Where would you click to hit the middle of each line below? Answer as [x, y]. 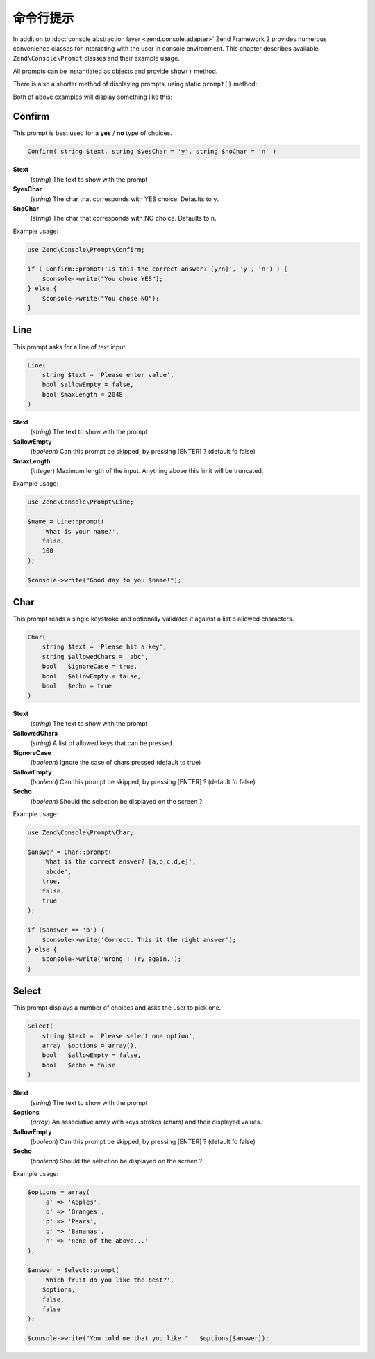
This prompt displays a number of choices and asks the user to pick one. [117, 1008]
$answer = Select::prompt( [73, 1270]
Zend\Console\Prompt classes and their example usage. [96, 58]
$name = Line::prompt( [66, 522]
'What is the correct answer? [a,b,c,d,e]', [119, 862]
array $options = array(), [90, 1045]
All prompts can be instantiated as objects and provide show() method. [115, 71]
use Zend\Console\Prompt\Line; [81, 502]
